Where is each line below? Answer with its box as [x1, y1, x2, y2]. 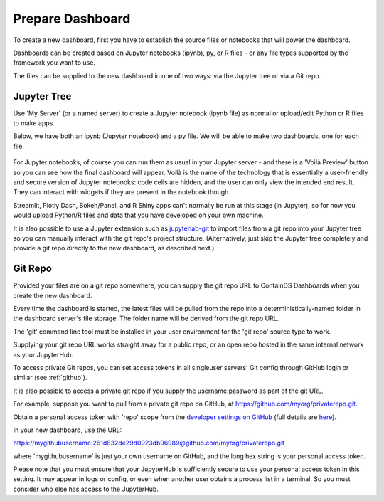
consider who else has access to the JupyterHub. [13, 485, 159, 493]
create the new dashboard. [13, 291, 92, 300]
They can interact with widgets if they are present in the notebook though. [13, 188, 231, 196]
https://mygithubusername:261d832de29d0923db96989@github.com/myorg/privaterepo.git [13, 438, 284, 448]
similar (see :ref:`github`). [13, 374, 87, 382]
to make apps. [13, 119, 55, 127]
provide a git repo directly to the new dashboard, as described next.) [13, 244, 215, 253]
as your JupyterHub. [13, 350, 74, 359]
